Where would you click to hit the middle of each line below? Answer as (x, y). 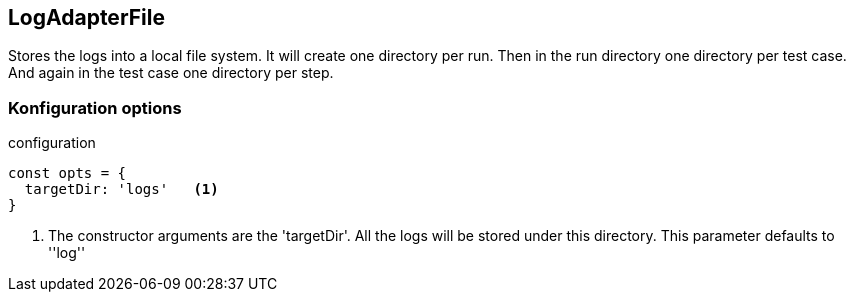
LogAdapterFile (86, 17)
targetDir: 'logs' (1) (121, 189)
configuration (52, 143)
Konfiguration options (95, 107)
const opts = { (67, 173)
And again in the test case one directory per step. (171, 73)
